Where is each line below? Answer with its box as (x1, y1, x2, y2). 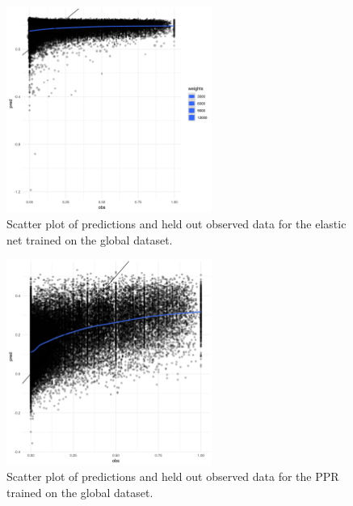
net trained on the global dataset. (6, 231, 173, 248)
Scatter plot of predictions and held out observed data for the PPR (6, 468, 339, 485)
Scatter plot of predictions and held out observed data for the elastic (6, 215, 347, 232)
